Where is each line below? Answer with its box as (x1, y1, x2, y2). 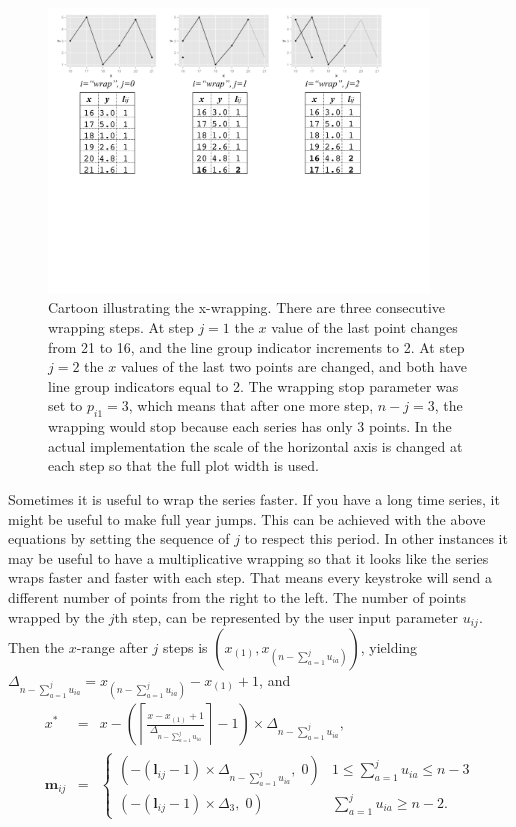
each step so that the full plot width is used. (48, 455, 319, 476)
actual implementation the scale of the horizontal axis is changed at (48, 435, 463, 456)
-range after (76, 636, 148, 657)
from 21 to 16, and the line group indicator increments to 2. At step (48, 336, 465, 357)
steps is (163, 636, 208, 657)
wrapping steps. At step (48, 317, 194, 337)
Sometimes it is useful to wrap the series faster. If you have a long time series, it (8, 488, 500, 509)
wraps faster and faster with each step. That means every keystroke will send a (8, 567, 493, 588)
